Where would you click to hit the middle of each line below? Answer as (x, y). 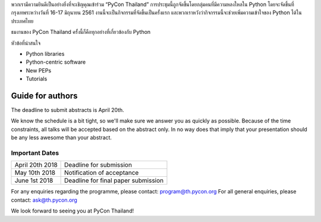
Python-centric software (56, 62)
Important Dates (35, 153)
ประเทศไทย (22, 21)
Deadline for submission (98, 165)
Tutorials (37, 79)
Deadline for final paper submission (114, 180)
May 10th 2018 (35, 173)
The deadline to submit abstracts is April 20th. (67, 110)
